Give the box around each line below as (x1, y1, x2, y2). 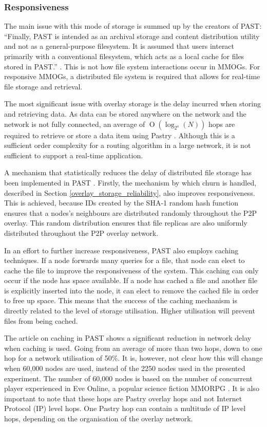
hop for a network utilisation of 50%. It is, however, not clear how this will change (4, 352, 263, 363)
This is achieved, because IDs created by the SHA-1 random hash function (4, 197, 239, 208)
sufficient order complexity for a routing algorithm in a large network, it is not (4, 140, 251, 151)
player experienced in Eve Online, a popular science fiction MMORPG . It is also (4, 383, 259, 394)
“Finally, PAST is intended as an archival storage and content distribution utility (4, 30, 260, 41)
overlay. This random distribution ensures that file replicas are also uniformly (4, 217, 247, 228)
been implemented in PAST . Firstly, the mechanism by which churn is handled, (4, 177, 257, 188)
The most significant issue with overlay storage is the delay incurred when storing (4, 98, 261, 109)
